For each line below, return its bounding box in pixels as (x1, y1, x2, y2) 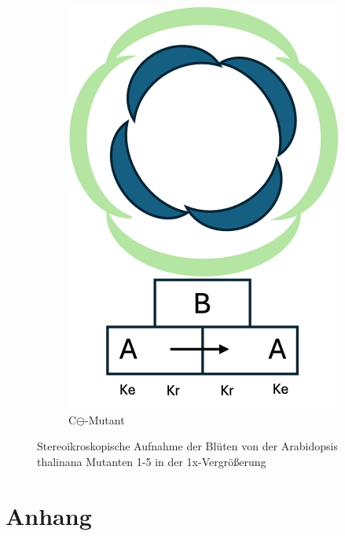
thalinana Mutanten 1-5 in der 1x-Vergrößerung (37, 453, 266, 469)
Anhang (6, 499, 92, 531)
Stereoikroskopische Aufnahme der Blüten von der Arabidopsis (37, 438, 338, 454)
